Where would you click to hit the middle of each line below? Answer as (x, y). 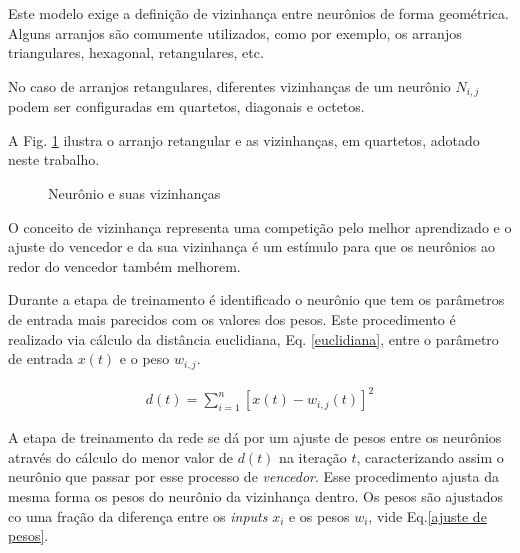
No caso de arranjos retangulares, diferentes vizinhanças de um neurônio (229, 85)
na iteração (313, 456)
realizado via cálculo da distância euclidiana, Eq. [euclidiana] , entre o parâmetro (253, 338)
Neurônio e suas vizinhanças (134, 193)
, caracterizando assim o (430, 456)
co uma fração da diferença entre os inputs (138, 515)
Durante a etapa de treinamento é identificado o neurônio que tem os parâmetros (256, 299)
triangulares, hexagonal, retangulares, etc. (136, 52)
